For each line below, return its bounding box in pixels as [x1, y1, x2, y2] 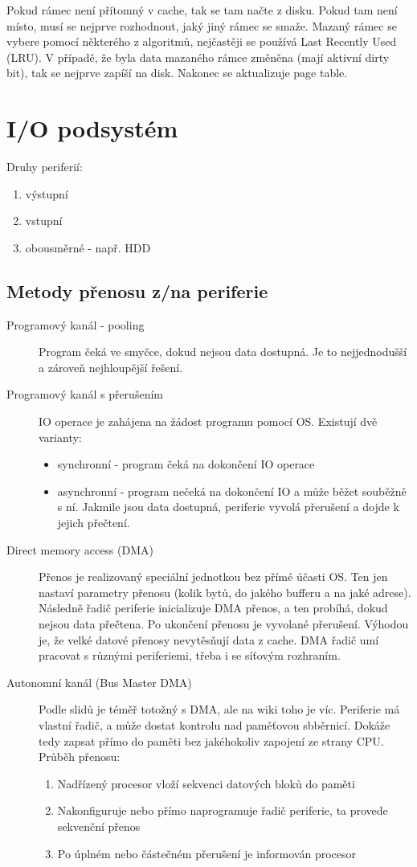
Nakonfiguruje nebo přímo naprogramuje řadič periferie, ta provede [57, 802, 388, 819]
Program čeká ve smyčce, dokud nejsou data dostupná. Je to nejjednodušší [39, 343, 407, 360]
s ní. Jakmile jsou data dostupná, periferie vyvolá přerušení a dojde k [57, 498, 399, 515]
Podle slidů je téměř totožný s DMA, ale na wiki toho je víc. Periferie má [39, 701, 400, 718]
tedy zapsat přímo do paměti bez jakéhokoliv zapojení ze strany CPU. [39, 732, 384, 749]
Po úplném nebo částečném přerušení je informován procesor [57, 845, 357, 861]
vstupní [25, 212, 63, 229]
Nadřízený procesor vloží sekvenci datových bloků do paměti [57, 775, 355, 791]
